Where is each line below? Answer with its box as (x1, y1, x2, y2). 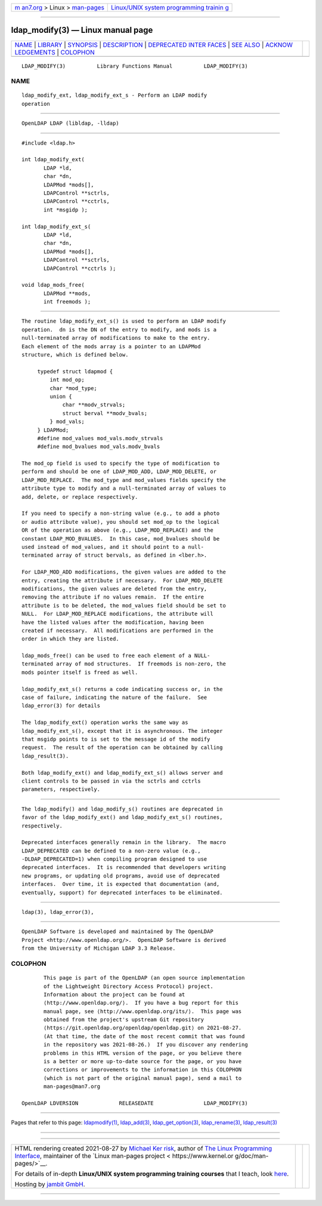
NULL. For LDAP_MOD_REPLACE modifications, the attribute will (21, 610, 214, 618)
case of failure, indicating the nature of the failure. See (21, 694, 208, 701)
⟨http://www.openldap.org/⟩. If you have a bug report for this (44, 999, 239, 1006)
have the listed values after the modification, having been (21, 619, 204, 625)
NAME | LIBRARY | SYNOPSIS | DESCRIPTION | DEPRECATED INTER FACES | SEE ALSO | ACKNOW (14, 41, 293, 49)
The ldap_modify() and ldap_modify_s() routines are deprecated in (21, 805, 223, 812)
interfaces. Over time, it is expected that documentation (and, (21, 881, 220, 888)
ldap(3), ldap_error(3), (21, 909, 94, 916)
